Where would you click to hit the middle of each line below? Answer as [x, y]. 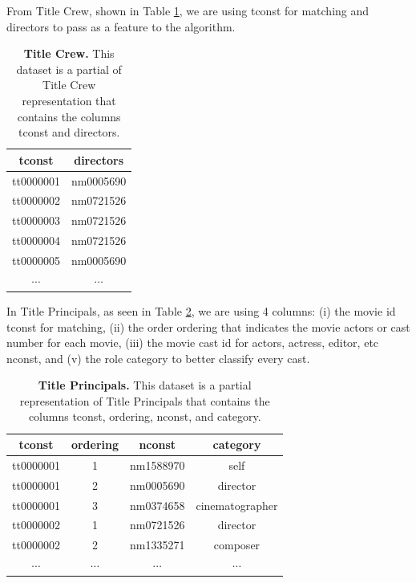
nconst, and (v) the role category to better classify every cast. [158, 358]
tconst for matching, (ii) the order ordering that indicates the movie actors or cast [208, 326]
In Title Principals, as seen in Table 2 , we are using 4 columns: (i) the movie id [201, 310]
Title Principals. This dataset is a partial [145, 385]
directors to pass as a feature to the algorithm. [121, 26]
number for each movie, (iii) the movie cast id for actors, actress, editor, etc [193, 342]
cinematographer [237, 505]
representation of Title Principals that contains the [145, 400]
